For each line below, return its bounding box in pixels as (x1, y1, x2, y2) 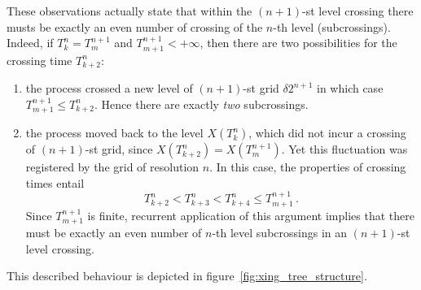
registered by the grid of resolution (25, 158, 200, 175)
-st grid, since (85, 141, 153, 158)
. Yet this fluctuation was (281, 141, 408, 158)
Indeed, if (7, 34, 54, 51)
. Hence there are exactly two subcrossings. (94, 95, 309, 112)
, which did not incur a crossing (248, 124, 406, 141)
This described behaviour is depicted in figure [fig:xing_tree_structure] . (7, 267, 367, 284)
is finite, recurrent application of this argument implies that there (87, 206, 414, 223)
